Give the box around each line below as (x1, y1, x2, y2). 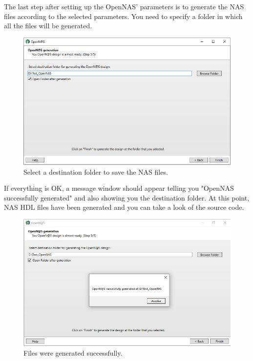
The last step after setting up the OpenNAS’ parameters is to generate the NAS (4, 1, 244, 11)
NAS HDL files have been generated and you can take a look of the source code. (4, 202, 244, 212)
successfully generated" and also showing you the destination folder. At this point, (4, 192, 250, 202)
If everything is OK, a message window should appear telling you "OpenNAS (4, 183, 234, 193)
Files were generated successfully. (23, 348, 123, 358)
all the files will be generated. (4, 20, 92, 31)
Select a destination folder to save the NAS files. (23, 166, 168, 177)
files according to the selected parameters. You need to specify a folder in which (4, 11, 243, 21)
